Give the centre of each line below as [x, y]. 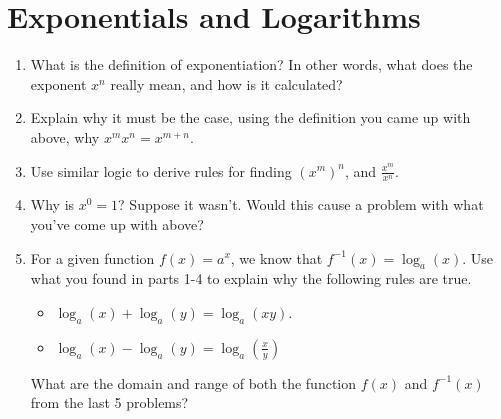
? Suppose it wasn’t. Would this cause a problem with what [301, 204]
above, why [65, 136]
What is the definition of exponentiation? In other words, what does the [251, 64]
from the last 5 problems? [109, 402]
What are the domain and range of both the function [193, 382]
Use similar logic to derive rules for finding [161, 170]
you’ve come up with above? [117, 223]
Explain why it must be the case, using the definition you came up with [250, 117]
